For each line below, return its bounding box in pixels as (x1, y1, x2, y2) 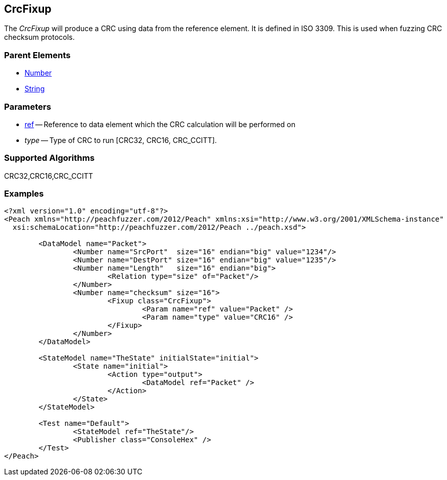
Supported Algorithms (4, 153, 95, 163)
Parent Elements (4, 50, 71, 60)
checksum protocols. (4, 33, 75, 42)
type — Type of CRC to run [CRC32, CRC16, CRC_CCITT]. (25, 135, 217, 145)
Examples (4, 188, 44, 199)
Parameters (4, 101, 51, 112)
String (25, 84, 45, 93)
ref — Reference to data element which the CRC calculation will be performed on (25, 119, 296, 129)
